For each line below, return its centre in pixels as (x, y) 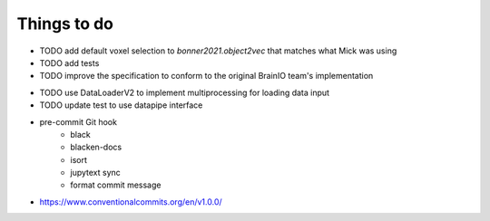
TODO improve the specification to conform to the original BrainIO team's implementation (206, 76)
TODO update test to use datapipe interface (121, 105)
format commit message (116, 185)
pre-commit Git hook (78, 121)
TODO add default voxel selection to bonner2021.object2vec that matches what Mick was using (218, 51)
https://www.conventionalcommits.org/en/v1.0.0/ (131, 202)
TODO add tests (69, 62)
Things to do (65, 24)
